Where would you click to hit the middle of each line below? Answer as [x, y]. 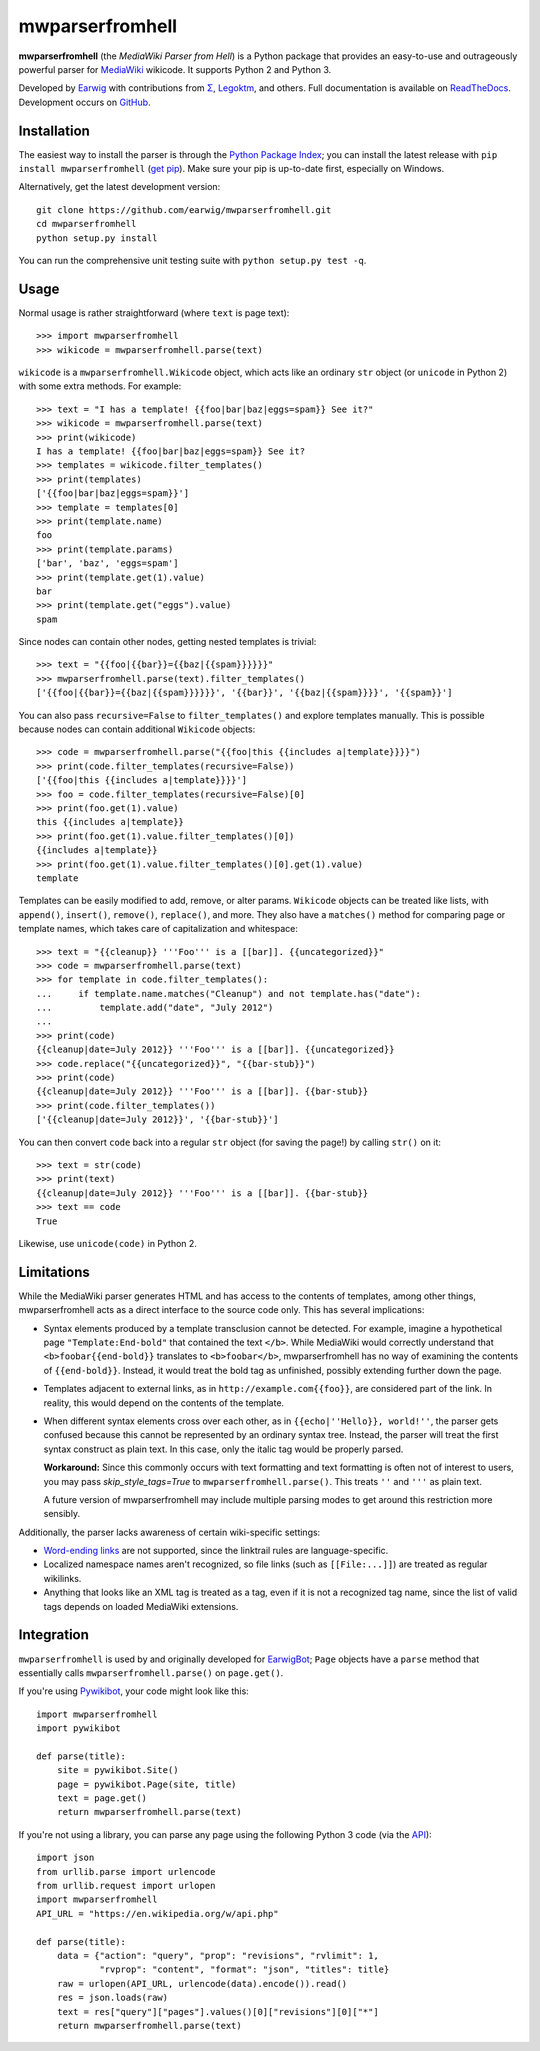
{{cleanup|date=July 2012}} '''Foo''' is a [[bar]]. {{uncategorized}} [215, 1049]
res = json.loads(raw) [112, 1998]
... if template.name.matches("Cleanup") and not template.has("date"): [229, 993]
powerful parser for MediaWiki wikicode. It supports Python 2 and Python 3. [175, 69]
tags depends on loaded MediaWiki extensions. [141, 1606]
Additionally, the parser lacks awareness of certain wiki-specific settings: [169, 1532]
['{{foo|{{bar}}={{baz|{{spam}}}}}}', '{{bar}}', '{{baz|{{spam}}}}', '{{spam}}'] [244, 693]
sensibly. [61, 1514]
